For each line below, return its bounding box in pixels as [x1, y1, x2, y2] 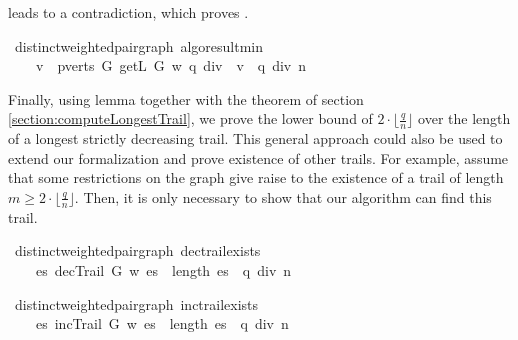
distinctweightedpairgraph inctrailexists [14, 293, 259, 314]
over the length [418, 108, 511, 129]
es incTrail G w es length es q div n [35, 313, 289, 334]
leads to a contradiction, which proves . [8, 2, 249, 22]
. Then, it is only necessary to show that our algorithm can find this [74, 186, 492, 207]
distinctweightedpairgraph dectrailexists [14, 240, 261, 261]
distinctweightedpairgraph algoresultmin [14, 35, 264, 56]
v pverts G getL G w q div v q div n [35, 55, 307, 76]
